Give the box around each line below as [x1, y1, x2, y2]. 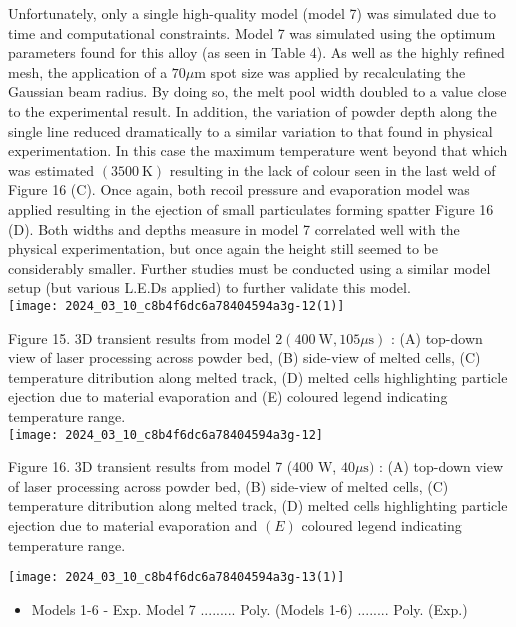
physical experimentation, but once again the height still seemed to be [8, 238, 438, 259]
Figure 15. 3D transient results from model [8, 327, 271, 348]
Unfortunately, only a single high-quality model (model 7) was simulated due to [8, 3, 496, 23]
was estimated [8, 159, 95, 180]
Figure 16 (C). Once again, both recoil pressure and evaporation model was [8, 179, 470, 200]
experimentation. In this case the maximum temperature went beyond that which [8, 140, 508, 161]
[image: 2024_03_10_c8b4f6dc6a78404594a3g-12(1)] [8, 298, 345, 313]
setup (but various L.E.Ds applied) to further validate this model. [8, 277, 411, 298]
